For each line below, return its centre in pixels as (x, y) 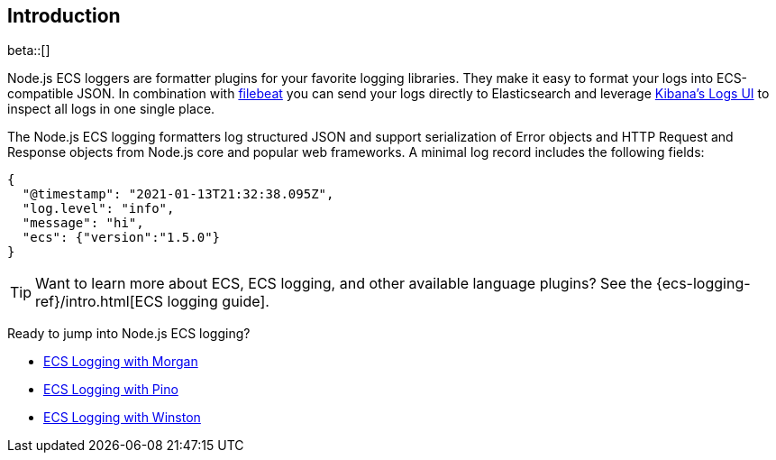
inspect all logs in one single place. (111, 109)
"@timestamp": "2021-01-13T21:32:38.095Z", (178, 194)
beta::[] (29, 51)
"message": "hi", (83, 223)
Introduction (64, 16)
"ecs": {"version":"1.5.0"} (121, 238)
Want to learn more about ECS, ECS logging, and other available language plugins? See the (344, 284)
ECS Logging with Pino (111, 390)
